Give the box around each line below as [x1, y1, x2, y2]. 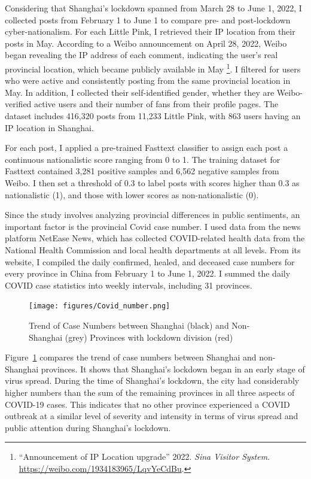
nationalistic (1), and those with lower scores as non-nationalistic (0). [5, 188, 259, 201]
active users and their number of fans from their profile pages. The [34, 98, 279, 110]
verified [5, 98, 32, 110]
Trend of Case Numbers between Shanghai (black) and [29, 319, 229, 331]
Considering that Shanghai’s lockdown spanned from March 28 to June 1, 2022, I [5, 2, 302, 14]
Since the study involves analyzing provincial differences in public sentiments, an [5, 208, 300, 221]
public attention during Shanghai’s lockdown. [5, 421, 171, 433]
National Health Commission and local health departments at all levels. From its [5, 243, 301, 256]
